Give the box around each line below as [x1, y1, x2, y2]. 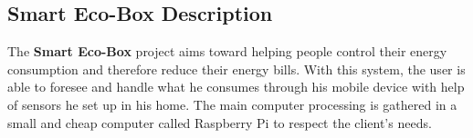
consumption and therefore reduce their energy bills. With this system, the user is [7, 59, 466, 78]
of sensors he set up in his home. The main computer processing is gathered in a [7, 94, 457, 113]
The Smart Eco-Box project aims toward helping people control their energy [7, 42, 447, 61]
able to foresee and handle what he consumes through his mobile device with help [7, 77, 465, 96]
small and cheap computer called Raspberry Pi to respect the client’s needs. [7, 113, 432, 132]
